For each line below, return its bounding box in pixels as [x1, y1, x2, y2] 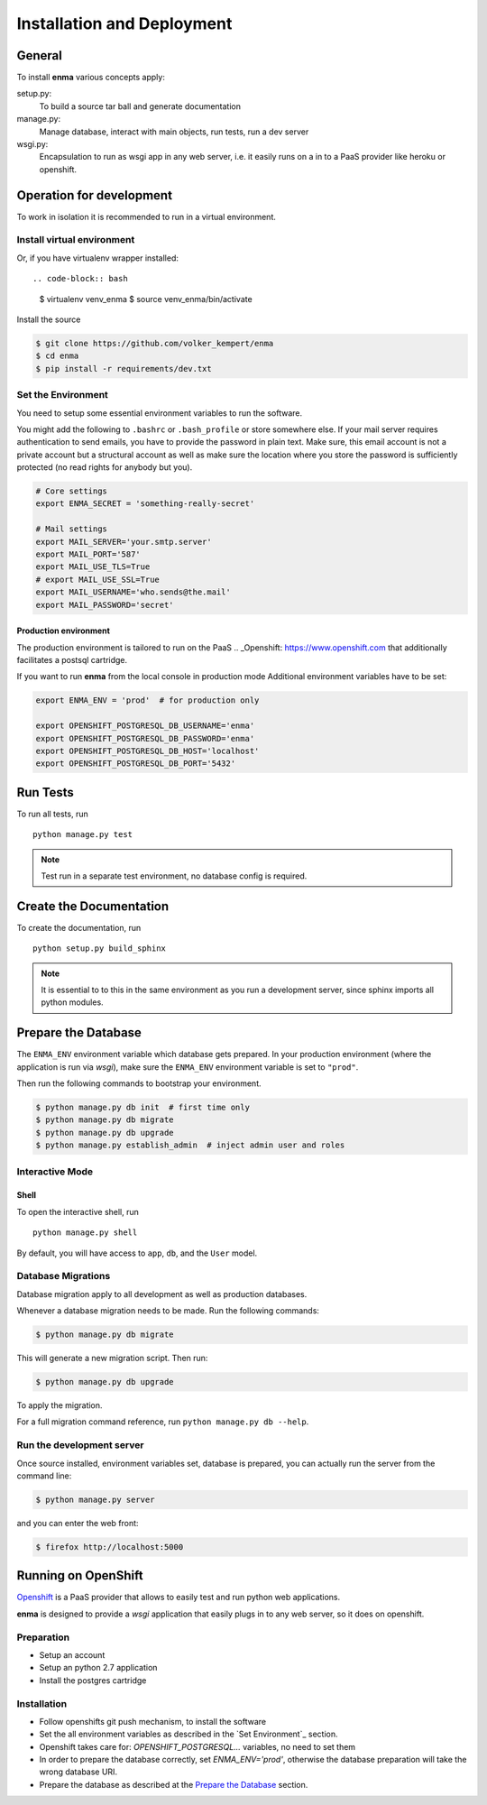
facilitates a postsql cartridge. [16, 654, 128, 665]
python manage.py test [32, 830, 133, 840]
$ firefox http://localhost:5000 [35, 1542, 184, 1552]
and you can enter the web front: [16, 1517, 139, 1528]
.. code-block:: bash [32, 273, 128, 284]
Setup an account [39, 1649, 106, 1660]
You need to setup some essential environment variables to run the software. [16, 407, 303, 419]
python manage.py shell [32, 1228, 138, 1238]
